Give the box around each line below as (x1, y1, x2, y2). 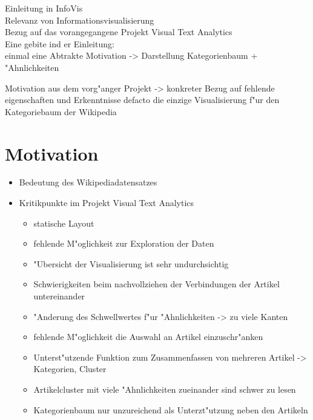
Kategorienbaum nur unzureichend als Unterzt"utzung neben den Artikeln (33, 403, 308, 416)
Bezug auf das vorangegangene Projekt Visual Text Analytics (5, 25, 232, 38)
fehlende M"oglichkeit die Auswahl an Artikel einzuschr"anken (33, 330, 263, 343)
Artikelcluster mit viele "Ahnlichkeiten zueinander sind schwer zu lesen (33, 383, 296, 395)
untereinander (33, 290, 85, 302)
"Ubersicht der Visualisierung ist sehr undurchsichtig (33, 257, 229, 270)
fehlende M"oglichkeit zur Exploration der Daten (33, 237, 214, 250)
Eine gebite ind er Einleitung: (5, 37, 114, 50)
